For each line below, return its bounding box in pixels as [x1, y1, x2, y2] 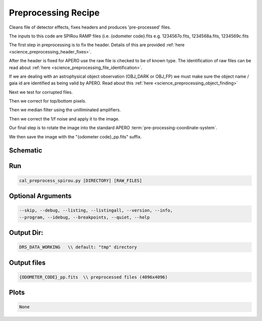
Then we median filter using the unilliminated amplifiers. [9, 107, 121, 113]
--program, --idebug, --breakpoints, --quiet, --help [19, 214, 150, 220]
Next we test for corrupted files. [9, 89, 73, 95]
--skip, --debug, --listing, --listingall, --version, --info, [19, 208, 173, 213]
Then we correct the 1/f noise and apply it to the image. [9, 116, 120, 121]
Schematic [9, 146, 42, 155]
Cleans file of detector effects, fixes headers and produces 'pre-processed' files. [9, 24, 171, 30]
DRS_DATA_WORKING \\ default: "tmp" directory [19, 244, 137, 250]
